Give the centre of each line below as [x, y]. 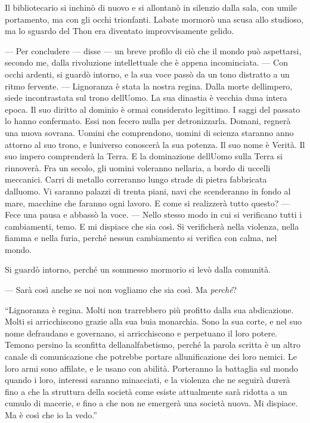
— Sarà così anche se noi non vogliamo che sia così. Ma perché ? [121, 290]
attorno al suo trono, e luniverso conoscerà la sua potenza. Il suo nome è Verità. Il [155, 144]
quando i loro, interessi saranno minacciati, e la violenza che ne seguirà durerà [148, 380]
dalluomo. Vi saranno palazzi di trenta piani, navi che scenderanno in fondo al [148, 191]
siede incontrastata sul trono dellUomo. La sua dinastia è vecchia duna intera [146, 98]
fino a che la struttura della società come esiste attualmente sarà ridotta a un [146, 391]
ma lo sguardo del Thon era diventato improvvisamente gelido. [120, 31]
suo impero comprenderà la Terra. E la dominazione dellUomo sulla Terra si [144, 156]
